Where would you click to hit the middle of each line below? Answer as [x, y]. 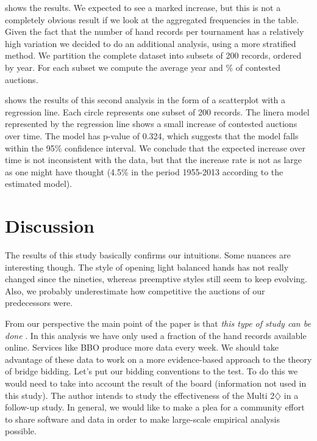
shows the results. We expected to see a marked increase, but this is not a [143, 7]
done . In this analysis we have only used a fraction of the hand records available [156, 335]
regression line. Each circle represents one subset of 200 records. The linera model [157, 111]
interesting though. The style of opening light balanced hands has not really [147, 267]
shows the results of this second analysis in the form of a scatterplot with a [145, 100]
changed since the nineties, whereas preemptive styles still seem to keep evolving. [156, 279]
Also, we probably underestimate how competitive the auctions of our [135, 290]
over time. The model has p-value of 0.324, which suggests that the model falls [152, 135]
